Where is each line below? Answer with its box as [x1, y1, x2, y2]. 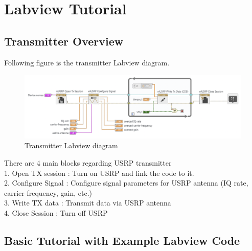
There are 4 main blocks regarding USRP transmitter [4, 157, 172, 168]
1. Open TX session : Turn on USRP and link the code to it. [4, 167, 194, 178]
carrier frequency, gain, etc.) [4, 187, 93, 198]
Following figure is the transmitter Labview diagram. [4, 57, 170, 67]
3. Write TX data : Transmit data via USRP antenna [4, 197, 171, 208]
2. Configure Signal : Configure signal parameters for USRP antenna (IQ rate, [4, 177, 248, 188]
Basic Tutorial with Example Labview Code [4, 232, 240, 248]
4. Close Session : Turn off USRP [4, 207, 108, 218]
